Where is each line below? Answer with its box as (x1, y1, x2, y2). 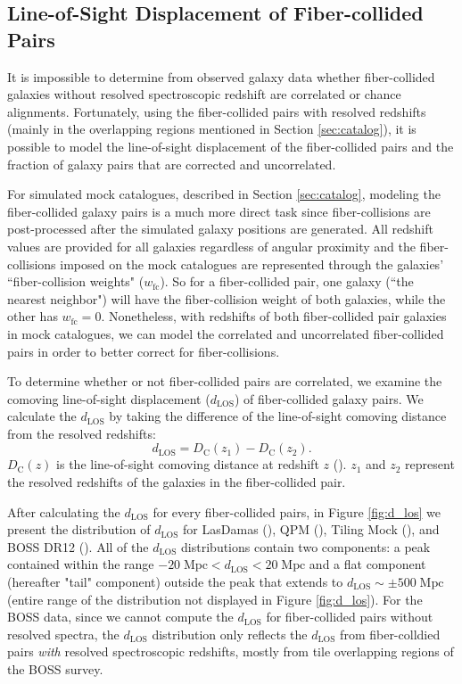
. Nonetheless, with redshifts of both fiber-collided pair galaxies (101, 307, 447, 326)
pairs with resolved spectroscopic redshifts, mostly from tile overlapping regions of (7, 642, 454, 661)
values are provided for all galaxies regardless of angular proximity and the (7, 236, 416, 255)
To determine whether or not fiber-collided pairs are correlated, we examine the (7, 372, 442, 391)
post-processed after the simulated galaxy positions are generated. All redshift (7, 219, 433, 238)
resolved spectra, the (7, 624, 120, 643)
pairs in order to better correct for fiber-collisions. (7, 342, 280, 360)
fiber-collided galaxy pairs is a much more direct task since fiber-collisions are (7, 202, 431, 220)
